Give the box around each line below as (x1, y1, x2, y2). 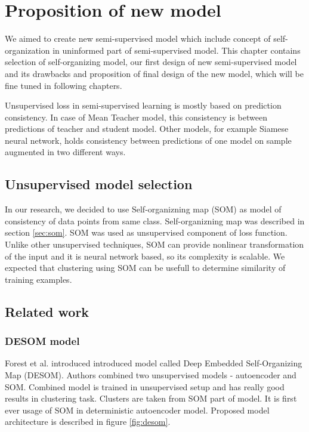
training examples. (5, 273, 72, 285)
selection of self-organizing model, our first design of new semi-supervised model (5, 55, 297, 68)
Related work (5, 302, 89, 320)
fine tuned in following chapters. (5, 79, 122, 91)
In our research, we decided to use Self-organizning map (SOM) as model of (5, 203, 282, 215)
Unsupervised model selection (5, 175, 193, 193)
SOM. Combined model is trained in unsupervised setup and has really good (5, 380, 285, 393)
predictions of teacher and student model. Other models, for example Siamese (5, 122, 289, 135)
